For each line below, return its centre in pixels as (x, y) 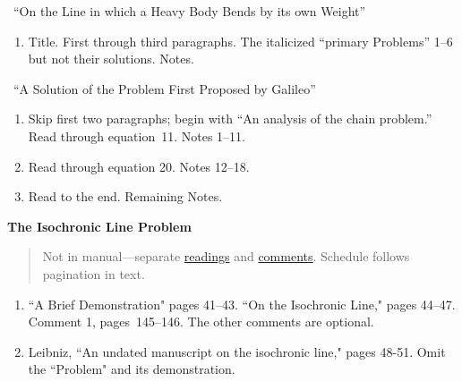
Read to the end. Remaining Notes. (125, 196)
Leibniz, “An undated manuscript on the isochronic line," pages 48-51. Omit (237, 351)
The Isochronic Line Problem (99, 226)
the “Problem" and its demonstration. (132, 369)
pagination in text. (94, 273)
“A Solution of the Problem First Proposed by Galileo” (164, 88)
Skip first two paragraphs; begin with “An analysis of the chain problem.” (230, 119)
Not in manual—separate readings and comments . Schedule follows (226, 256)
